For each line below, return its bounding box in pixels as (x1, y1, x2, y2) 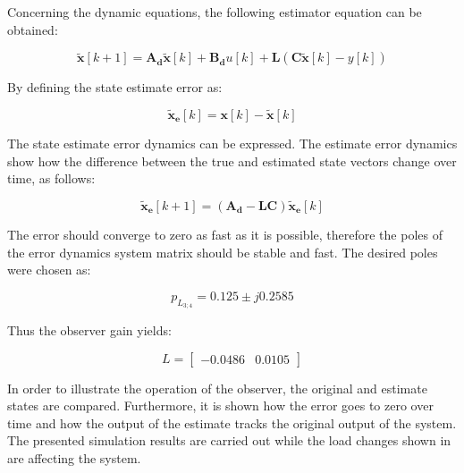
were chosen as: (7, 260, 91, 279)
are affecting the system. (7, 448, 141, 467)
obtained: (7, 20, 58, 38)
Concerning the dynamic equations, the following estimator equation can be (7, 3, 422, 21)
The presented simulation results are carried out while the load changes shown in (7, 431, 451, 450)
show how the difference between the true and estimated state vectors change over (7, 151, 457, 170)
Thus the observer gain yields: (7, 320, 172, 339)
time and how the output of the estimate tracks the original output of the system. (7, 413, 457, 432)
